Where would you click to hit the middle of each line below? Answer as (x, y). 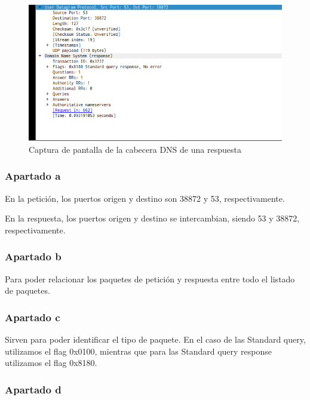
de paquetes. (27, 290)
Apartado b (33, 256)
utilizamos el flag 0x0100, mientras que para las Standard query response (139, 351)
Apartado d (33, 389)
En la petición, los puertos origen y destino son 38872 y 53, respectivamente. (145, 198)
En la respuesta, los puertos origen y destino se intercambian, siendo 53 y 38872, (152, 218)
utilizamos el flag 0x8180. (51, 363)
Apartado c (33, 317)
